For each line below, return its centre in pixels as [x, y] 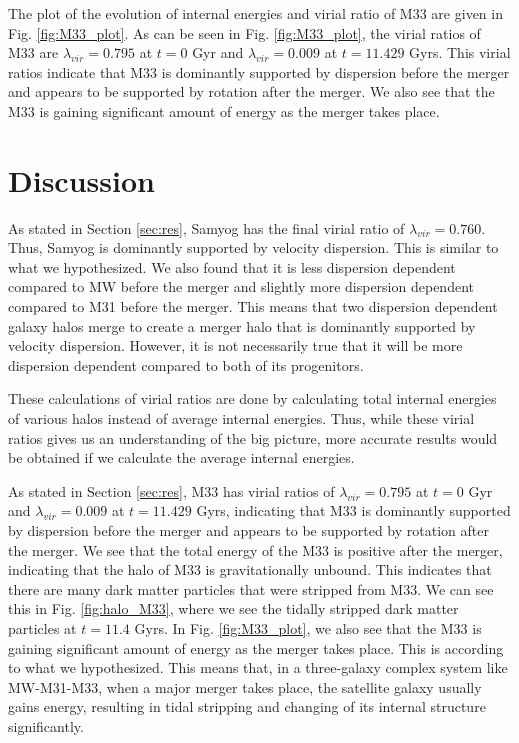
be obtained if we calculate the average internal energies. [181, 457]
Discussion [81, 179]
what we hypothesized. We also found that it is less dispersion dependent [232, 266]
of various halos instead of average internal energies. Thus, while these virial [241, 418]
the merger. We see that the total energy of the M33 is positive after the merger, [255, 549]
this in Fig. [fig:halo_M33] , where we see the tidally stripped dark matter [233, 608]
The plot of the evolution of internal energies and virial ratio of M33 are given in [255, 13]
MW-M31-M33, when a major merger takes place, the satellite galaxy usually [245, 686]
